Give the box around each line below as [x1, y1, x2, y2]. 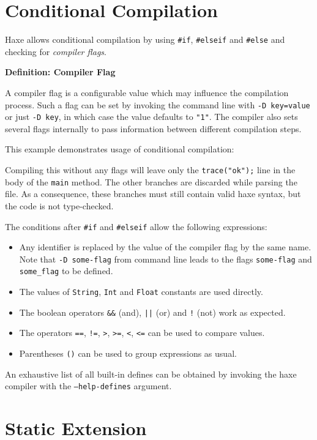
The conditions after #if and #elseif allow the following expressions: [5, 220, 267, 233]
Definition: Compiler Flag [5, 65, 116, 78]
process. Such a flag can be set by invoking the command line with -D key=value [5, 98, 310, 111]
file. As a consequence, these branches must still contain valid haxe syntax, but [5, 187, 301, 200]
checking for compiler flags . [5, 45, 106, 58]
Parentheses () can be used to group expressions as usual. [19, 347, 237, 360]
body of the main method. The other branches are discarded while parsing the [5, 175, 297, 188]
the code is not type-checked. [5, 199, 114, 212]
